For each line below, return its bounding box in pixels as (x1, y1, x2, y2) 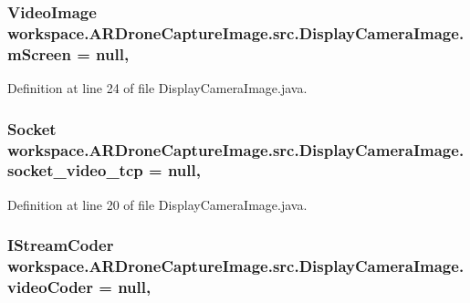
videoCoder (7, 276, 93, 298)
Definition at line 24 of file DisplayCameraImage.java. (7, 78, 308, 98)
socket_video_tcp (7, 159, 143, 182)
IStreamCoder (7, 234, 114, 256)
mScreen (7, 42, 71, 65)
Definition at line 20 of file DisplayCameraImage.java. (7, 194, 308, 214)
